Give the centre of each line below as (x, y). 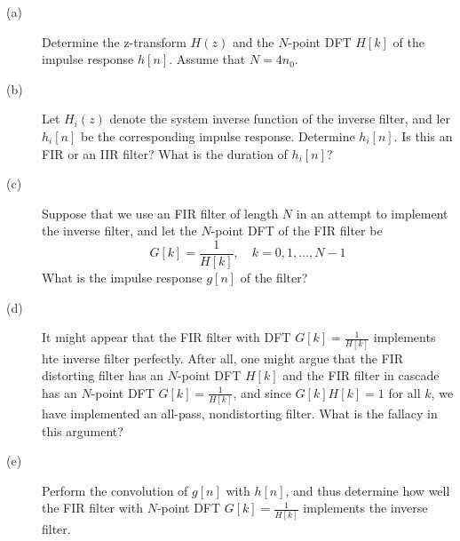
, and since (262, 392)
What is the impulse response (122, 277)
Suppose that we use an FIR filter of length (160, 213)
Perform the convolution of (115, 490)
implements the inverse (365, 508)
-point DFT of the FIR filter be (297, 231)
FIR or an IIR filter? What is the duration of (165, 153)
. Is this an (423, 135)
